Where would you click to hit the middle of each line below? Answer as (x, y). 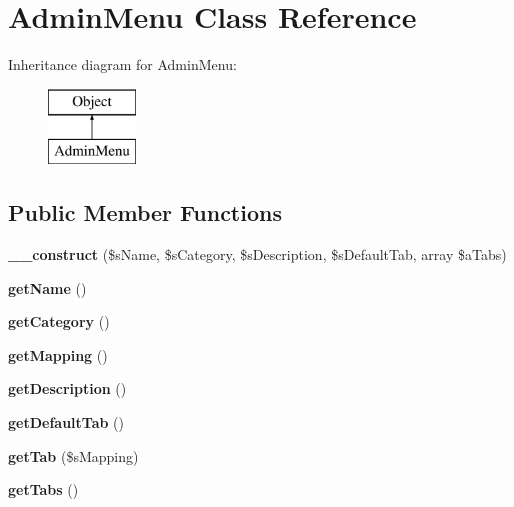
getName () (47, 287)
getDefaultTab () (66, 422)
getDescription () (67, 388)
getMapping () (58, 354)
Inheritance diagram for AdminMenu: (122, 64)
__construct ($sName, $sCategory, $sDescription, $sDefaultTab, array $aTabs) (257, 254)
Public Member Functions (145, 212)
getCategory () (59, 321)
